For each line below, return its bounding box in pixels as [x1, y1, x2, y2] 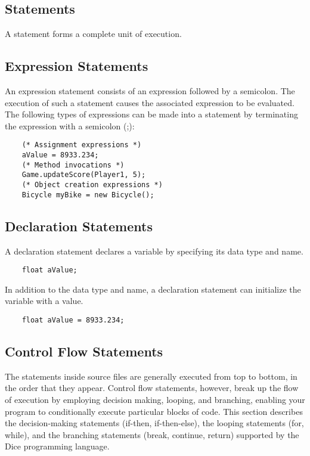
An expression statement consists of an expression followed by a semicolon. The [5, 85, 295, 97]
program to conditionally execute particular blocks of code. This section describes [5, 405, 303, 417]
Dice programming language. [5, 440, 110, 452]
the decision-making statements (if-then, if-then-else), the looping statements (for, [5, 417, 304, 429]
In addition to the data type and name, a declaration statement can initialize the [5, 283, 301, 295]
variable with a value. [5, 294, 83, 307]
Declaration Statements [5, 216, 153, 235]
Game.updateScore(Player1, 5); [21, 170, 146, 179]
